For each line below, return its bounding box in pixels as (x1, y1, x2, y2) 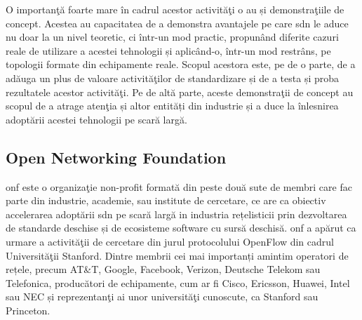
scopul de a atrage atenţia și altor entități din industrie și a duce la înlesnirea (6, 98, 339, 113)
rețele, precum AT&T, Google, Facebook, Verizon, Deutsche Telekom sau (6, 262, 321, 276)
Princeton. (6, 302, 51, 317)
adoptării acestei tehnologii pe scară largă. (6, 112, 187, 126)
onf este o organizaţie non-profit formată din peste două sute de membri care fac (6, 179, 352, 194)
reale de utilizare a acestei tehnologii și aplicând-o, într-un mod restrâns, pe (6, 43, 331, 58)
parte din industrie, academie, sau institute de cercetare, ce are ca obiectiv (6, 193, 326, 208)
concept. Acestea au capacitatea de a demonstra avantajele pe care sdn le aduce (6, 15, 349, 30)
